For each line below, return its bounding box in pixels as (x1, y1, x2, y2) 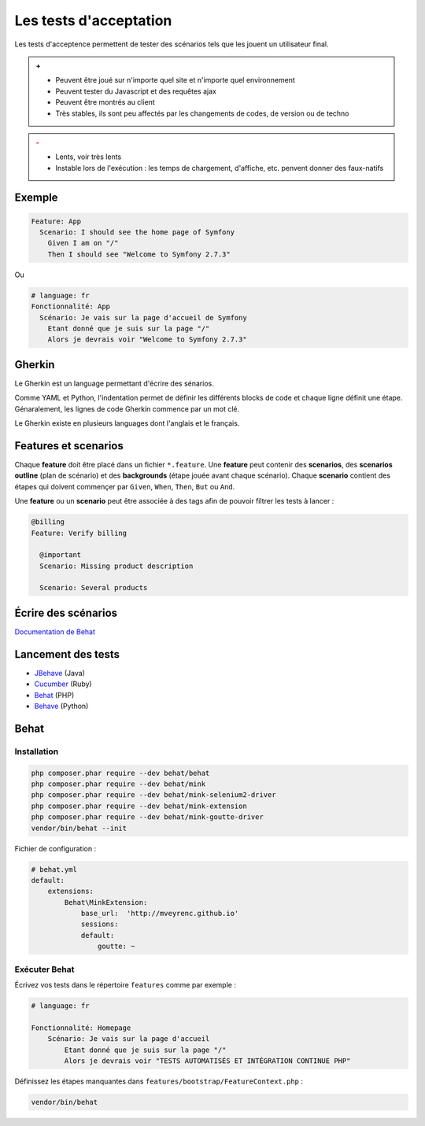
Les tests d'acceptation (14, 12, 172, 29)
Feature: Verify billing (31, 528, 128, 537)
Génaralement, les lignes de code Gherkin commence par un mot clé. (14, 404, 240, 413)
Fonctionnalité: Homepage (31, 1023, 131, 1032)
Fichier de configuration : (14, 844, 97, 853)
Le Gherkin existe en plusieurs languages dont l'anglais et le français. (14, 419, 240, 428)
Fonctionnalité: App (31, 302, 110, 311)
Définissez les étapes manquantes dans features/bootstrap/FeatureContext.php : (14, 1076, 303, 1086)
